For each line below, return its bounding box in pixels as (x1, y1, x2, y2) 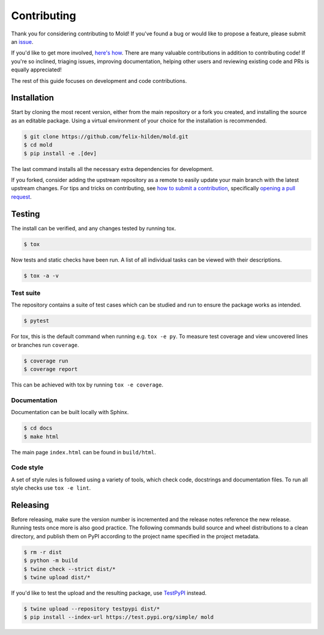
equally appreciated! (11, 66, 62, 73)
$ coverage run (23, 357, 68, 364)
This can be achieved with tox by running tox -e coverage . (11, 381, 164, 388)
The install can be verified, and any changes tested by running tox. (11, 224, 176, 232)
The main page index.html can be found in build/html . (11, 448, 156, 456)
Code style (11, 463, 44, 472)
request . (11, 193, 32, 200)
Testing (11, 209, 40, 219)
